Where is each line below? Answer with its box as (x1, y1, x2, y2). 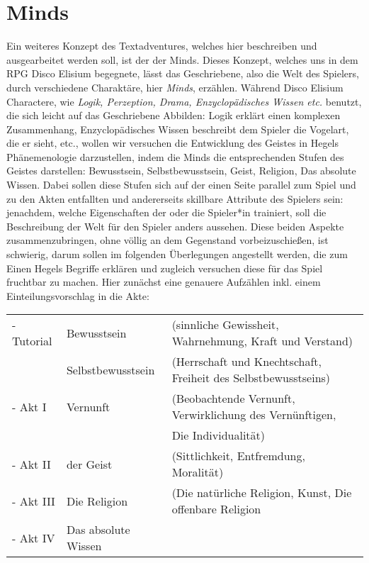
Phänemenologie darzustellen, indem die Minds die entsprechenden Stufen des (6, 149, 344, 164)
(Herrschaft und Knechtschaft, (171, 353, 322, 370)
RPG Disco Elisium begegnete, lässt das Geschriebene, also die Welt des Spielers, (6, 66, 359, 81)
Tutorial (12, 333, 52, 350)
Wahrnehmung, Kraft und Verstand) (171, 333, 353, 350)
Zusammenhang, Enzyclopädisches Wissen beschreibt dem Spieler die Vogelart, (6, 121, 349, 136)
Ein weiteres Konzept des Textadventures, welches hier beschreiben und (6, 38, 317, 53)
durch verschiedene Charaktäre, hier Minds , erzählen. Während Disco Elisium (6, 79, 344, 94)
